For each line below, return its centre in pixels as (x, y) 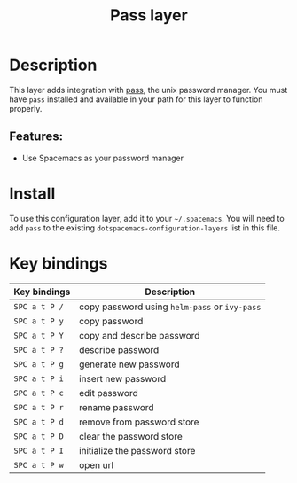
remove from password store (139, 422)
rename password (116, 407)
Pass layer (149, 16)
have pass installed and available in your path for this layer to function (136, 99)
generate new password (129, 364)
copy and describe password (139, 335)
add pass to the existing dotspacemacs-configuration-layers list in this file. (145, 228)
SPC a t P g (39, 364)
